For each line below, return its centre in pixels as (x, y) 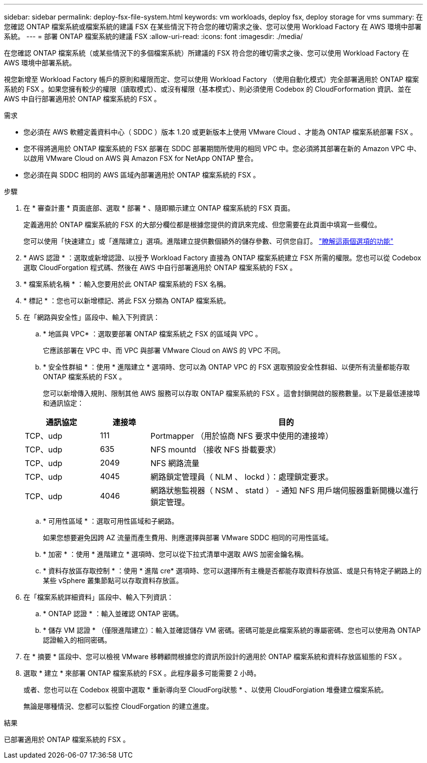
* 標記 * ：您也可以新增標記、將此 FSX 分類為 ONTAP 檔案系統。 (127, 301)
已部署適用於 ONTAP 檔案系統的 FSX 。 (67, 739)
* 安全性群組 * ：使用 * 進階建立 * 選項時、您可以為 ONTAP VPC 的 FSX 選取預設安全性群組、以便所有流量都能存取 (226, 367)
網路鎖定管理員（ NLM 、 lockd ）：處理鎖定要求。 (242, 477)
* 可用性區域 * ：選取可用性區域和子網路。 (111, 521)
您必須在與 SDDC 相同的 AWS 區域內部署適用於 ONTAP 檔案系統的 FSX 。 (142, 175)
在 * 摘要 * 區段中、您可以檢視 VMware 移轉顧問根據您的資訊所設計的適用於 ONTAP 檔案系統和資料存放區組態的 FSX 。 (215, 656)
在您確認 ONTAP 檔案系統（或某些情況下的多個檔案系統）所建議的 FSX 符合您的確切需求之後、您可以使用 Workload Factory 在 (206, 53)
